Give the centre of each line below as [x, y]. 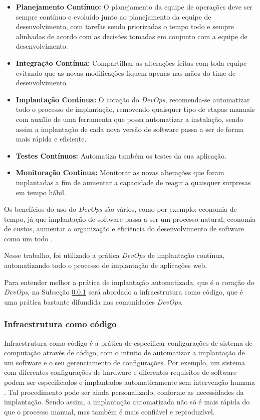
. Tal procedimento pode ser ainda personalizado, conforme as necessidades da [124, 392]
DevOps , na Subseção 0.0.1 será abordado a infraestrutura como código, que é [123, 292]
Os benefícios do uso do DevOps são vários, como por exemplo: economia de [120, 209]
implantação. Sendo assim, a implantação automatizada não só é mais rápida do [127, 402]
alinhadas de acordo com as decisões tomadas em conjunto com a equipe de [132, 36]
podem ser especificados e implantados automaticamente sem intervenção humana [129, 382]
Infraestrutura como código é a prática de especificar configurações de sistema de [128, 342]
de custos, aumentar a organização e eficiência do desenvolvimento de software [124, 229]
